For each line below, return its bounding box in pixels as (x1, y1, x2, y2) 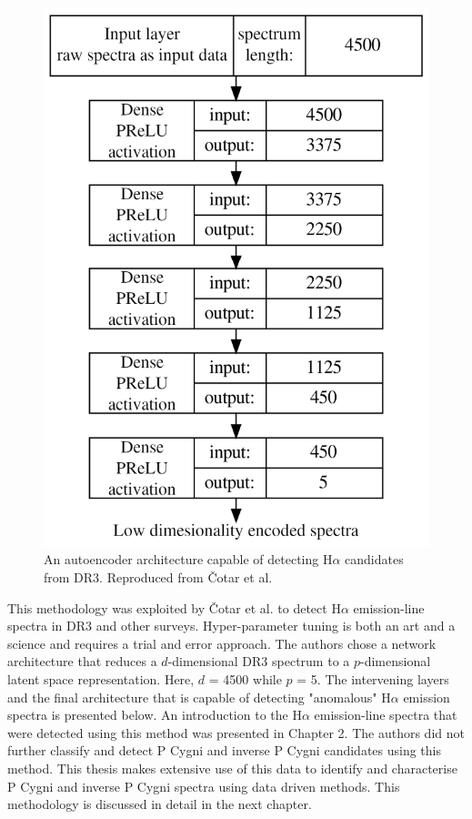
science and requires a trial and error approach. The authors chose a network (7, 633, 437, 652)
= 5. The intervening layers (296, 669, 449, 688)
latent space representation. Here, (7, 669, 195, 688)
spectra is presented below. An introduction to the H (7, 705, 302, 724)
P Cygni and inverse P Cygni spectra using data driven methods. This (7, 776, 400, 795)
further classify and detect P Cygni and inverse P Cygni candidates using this (7, 741, 441, 760)
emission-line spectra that (314, 705, 457, 724)
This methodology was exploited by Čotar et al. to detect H (7, 598, 341, 617)
